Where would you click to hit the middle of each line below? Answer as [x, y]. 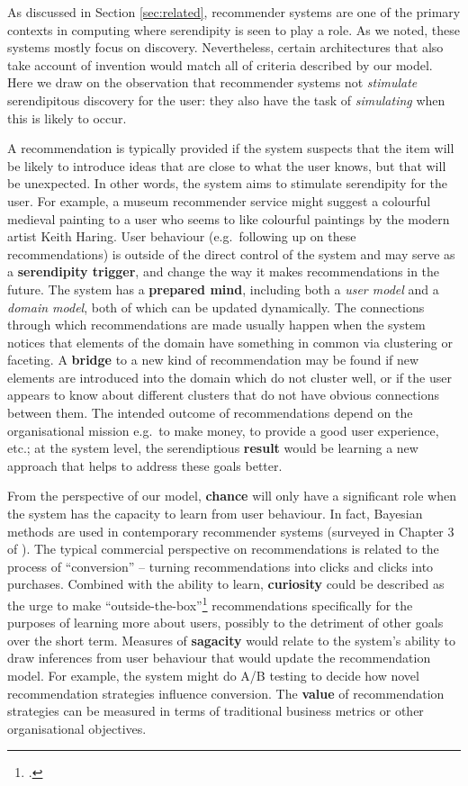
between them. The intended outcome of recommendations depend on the [210, 413]
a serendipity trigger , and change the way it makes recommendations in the [224, 271]
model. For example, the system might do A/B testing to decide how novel [213, 676]
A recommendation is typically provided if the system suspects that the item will [231, 148]
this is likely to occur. [67, 117]
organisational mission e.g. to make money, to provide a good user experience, [223, 430]
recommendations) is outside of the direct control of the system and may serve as [231, 253]
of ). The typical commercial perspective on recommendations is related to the [223, 549]
